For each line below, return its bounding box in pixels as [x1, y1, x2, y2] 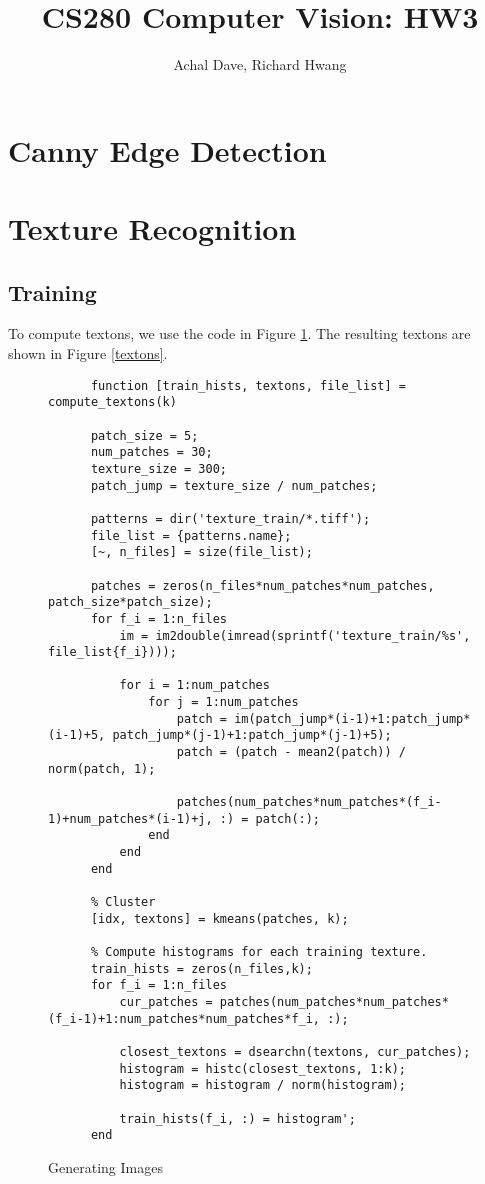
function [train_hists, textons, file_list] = [90, 378, 406, 393]
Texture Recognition [8, 208, 297, 249]
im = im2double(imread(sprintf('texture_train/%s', [119, 628, 471, 643]
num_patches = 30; [90, 445, 213, 460]
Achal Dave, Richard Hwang [173, 54, 347, 75]
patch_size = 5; [90, 428, 199, 443]
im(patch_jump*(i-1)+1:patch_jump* [234, 711, 471, 726]
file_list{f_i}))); [48, 645, 177, 660]
